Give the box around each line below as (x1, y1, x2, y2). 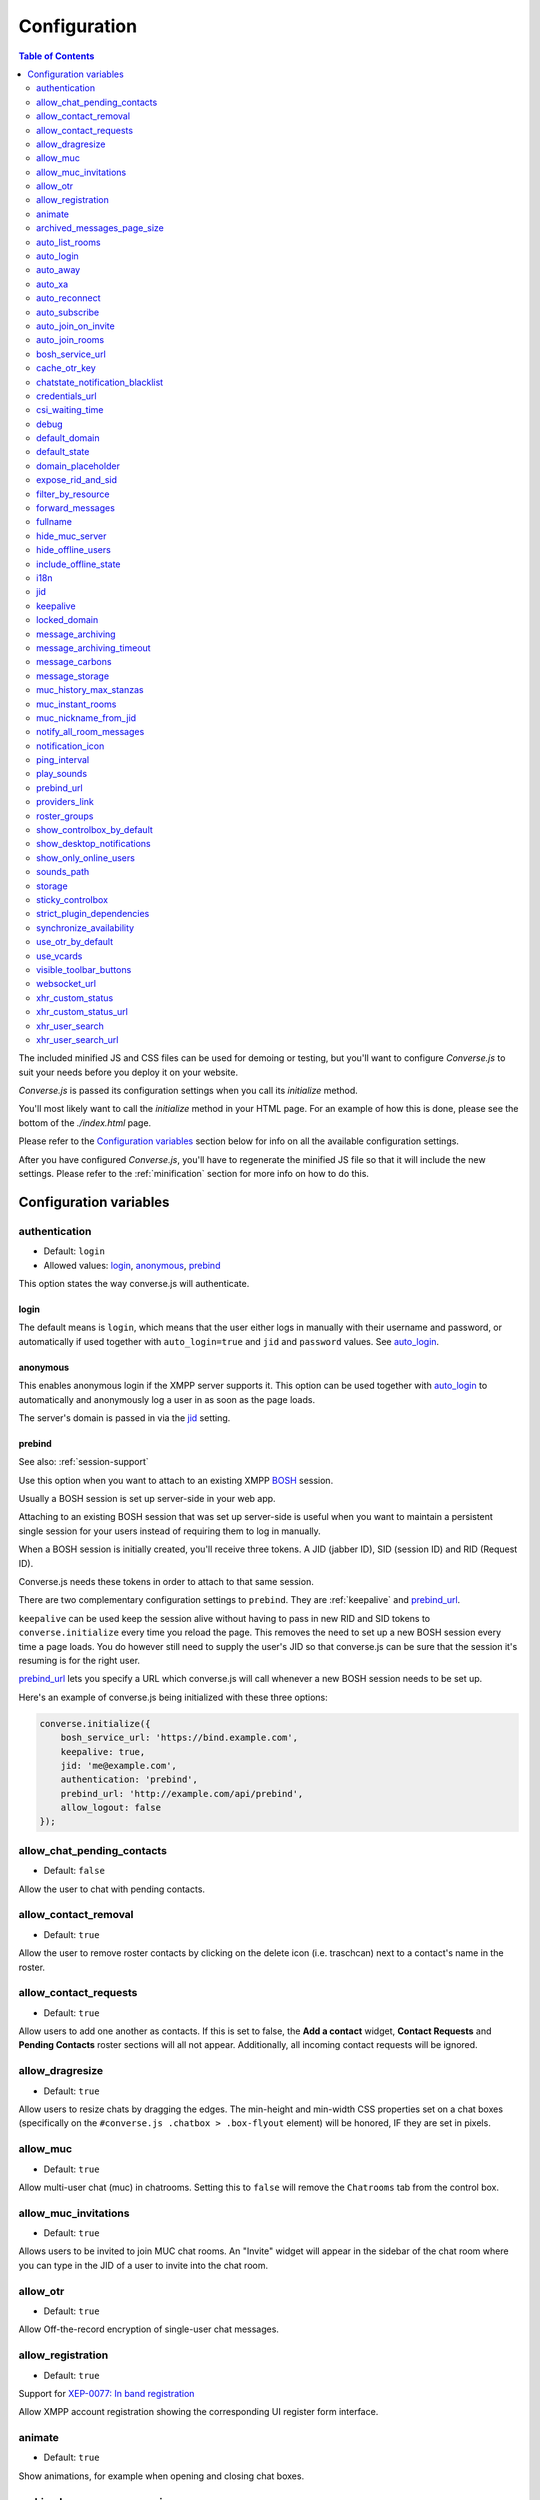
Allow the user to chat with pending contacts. (18, 1883, 205, 1895)
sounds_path (36, 866, 90, 878)
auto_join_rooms (36, 334, 105, 346)
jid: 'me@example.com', (60, 1760, 177, 1771)
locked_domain (36, 614, 99, 626)
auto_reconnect (36, 292, 101, 304)
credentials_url (36, 390, 97, 402)
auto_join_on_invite (36, 320, 115, 332)
